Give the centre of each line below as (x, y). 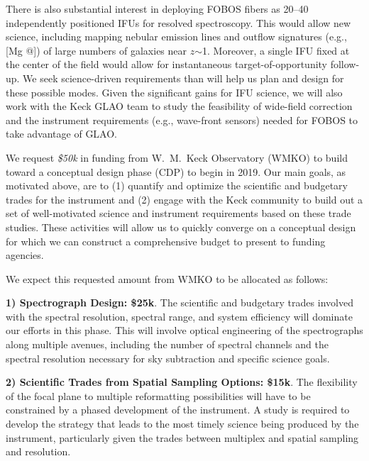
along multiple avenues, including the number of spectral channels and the (167, 344)
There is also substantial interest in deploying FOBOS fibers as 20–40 (157, 9)
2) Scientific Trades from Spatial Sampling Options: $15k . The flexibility (182, 382)
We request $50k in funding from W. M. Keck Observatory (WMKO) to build (177, 157)
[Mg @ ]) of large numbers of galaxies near (97, 50)
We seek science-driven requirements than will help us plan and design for (183, 78)
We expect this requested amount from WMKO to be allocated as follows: (167, 278)
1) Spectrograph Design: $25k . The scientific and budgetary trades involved (180, 302)
